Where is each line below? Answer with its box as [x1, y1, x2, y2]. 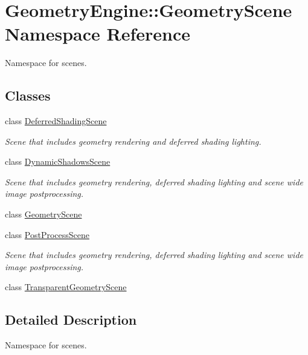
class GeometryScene [5, 208, 82, 221]
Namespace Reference [5, 21, 190, 46]
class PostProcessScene [5, 228, 90, 241]
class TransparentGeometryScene [5, 280, 127, 293]
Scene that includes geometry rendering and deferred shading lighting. [5, 134, 261, 147]
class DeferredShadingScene [5, 114, 107, 127]
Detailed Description [5, 310, 137, 329]
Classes [5, 86, 51, 105]
